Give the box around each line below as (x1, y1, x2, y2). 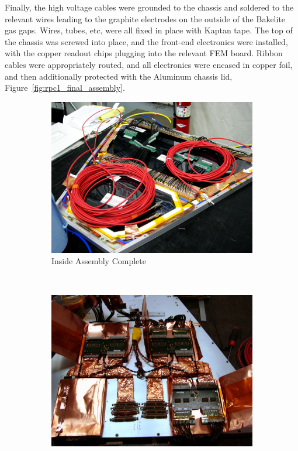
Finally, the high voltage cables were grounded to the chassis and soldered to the (5, 1, 294, 13)
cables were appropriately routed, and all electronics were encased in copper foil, (5, 58, 293, 70)
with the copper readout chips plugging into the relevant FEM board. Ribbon (5, 47, 283, 59)
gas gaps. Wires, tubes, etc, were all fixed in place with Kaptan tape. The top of (5, 24, 293, 36)
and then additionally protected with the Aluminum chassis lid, (5, 70, 233, 82)
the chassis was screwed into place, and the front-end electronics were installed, (5, 35, 288, 47)
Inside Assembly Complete (51, 255, 146, 267)
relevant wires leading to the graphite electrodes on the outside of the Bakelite (5, 12, 286, 25)
